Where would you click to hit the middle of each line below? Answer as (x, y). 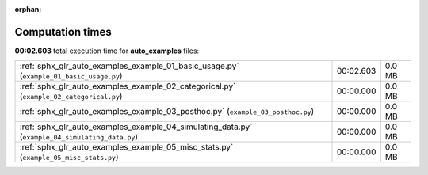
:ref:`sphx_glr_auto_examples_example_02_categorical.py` (128, 86)
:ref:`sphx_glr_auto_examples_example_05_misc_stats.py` (126, 147)
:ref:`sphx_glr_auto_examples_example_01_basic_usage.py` (129, 66)
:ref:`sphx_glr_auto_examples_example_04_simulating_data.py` (136, 127)
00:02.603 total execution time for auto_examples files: (107, 51)
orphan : (28, 9)
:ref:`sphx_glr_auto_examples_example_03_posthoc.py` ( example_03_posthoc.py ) (167, 112)
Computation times (63, 32)
